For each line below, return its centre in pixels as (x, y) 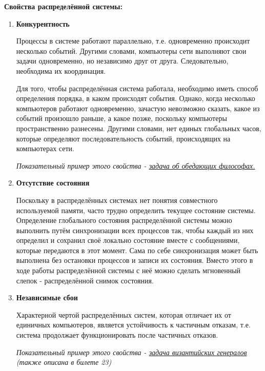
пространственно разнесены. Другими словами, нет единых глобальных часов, (139, 128)
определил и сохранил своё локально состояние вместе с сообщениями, (128, 240)
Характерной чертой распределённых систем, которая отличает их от (124, 314)
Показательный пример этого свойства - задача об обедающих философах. (136, 165)
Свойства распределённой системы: (63, 6)
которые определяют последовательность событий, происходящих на (123, 138)
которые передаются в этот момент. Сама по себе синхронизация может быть (137, 250)
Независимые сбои (47, 297)
